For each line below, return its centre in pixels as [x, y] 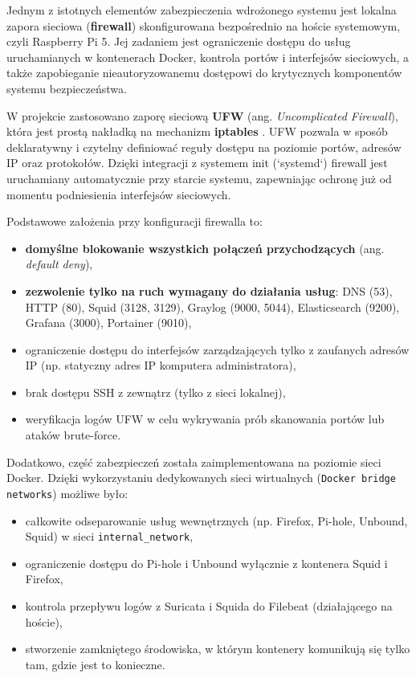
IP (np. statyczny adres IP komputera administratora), [161, 365]
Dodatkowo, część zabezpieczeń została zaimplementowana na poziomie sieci [194, 462]
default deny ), [59, 264]
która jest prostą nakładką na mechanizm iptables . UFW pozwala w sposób [197, 131]
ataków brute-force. [73, 435]
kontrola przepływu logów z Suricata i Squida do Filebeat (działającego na [209, 606]
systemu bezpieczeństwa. [67, 88]
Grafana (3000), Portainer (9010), [108, 323]
